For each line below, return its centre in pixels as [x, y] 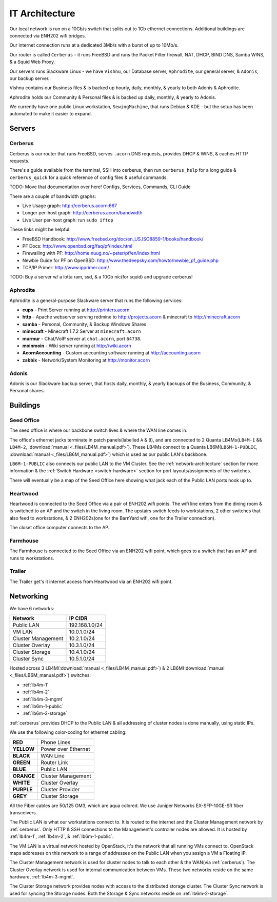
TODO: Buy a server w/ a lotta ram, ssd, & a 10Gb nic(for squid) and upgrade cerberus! [101, 277]
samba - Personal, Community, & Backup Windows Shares [84, 324]
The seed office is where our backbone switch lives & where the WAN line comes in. [98, 430]
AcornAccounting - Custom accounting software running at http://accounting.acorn [112, 353]
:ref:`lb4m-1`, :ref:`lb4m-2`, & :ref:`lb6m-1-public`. [62, 836]
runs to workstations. [32, 558]
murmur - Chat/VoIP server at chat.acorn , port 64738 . [82, 338]
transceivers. [23, 812]
